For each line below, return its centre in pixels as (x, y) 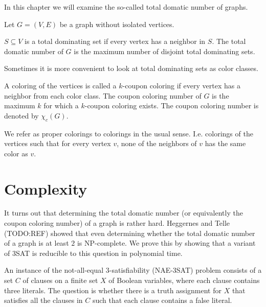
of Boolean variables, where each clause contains (184, 280)
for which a (61, 105)
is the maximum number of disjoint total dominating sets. (164, 51)
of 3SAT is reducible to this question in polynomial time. (93, 253)
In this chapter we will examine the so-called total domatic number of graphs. (126, 7)
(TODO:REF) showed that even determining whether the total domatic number (130, 233)
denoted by (21, 115)
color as (16, 153)
